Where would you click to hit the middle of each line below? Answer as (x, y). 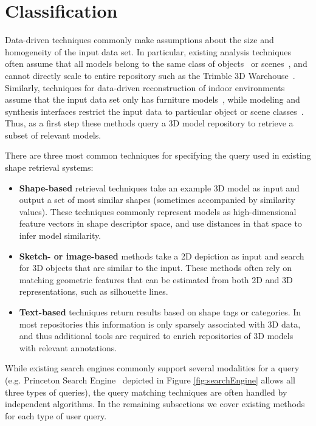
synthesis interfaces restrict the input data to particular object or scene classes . (154, 111)
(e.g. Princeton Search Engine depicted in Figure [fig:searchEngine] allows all (150, 380)
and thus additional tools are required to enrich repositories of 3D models (156, 336)
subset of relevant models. (53, 135)
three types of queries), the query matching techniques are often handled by (146, 392)
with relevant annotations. (68, 347)
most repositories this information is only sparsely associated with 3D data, (160, 324)
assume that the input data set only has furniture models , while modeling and (153, 99)
